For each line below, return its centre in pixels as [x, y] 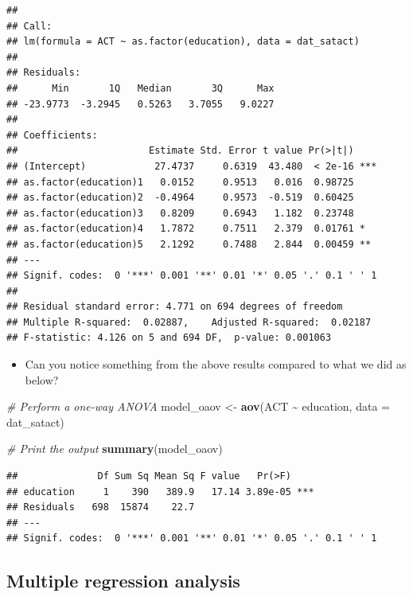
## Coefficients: [52, 135]
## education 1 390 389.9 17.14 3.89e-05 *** [160, 492]
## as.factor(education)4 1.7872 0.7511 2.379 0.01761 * [186, 229]
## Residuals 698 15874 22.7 [101, 507]
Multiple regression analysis [123, 581]
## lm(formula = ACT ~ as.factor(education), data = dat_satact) [183, 42]
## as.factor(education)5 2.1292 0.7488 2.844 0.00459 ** [189, 244]
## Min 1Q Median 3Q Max [140, 88]
